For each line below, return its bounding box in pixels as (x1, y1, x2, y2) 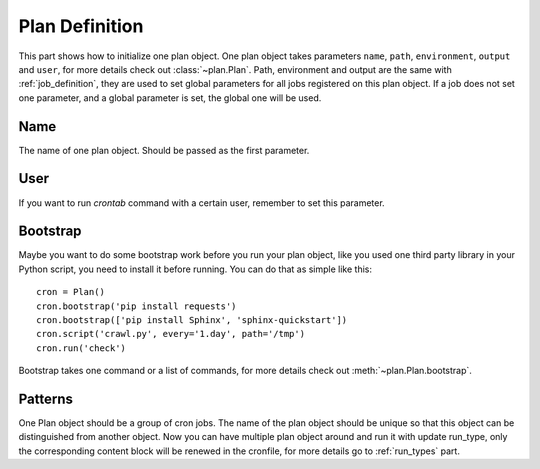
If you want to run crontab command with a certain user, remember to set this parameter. (18, 196, 385, 209)
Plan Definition (18, 15, 144, 37)
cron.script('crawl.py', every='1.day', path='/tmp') (36, 328, 305, 340)
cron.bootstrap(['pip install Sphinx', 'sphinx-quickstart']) (36, 315, 348, 325)
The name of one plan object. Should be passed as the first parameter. (18, 144, 310, 156)
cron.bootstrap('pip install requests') (36, 300, 237, 312)
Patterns (18, 390, 74, 407)
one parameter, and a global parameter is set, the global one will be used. (18, 91, 322, 104)
